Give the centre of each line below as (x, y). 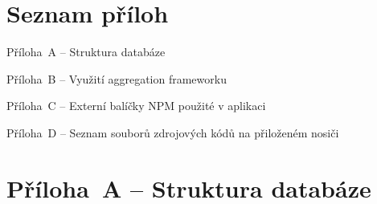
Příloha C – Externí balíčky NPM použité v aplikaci (136, 106)
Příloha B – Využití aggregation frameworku (117, 78)
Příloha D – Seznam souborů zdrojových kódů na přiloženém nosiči (173, 132)
